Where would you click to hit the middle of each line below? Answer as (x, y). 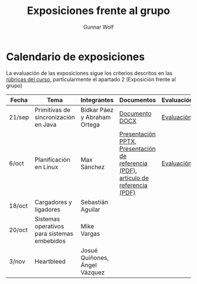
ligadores (47, 209)
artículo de (134, 178)
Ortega (90, 124)
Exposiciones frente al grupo (98, 11)
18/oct (18, 206)
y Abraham (96, 117)
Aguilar (91, 209)
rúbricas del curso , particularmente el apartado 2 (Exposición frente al (91, 79)
